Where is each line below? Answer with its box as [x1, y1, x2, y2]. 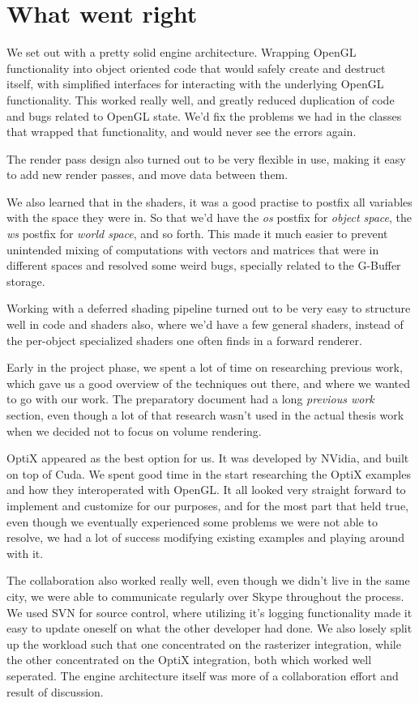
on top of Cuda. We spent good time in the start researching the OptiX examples [6, 465, 411, 482]
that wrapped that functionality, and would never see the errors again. [6, 123, 357, 140]
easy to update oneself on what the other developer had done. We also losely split [6, 620, 413, 637]
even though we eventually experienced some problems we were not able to [6, 513, 378, 530]
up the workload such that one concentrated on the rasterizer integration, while [6, 635, 401, 652]
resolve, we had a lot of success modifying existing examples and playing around [6, 529, 404, 546]
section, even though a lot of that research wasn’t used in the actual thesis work [6, 407, 404, 423]
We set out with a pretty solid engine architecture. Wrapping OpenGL [6, 44, 357, 61]
